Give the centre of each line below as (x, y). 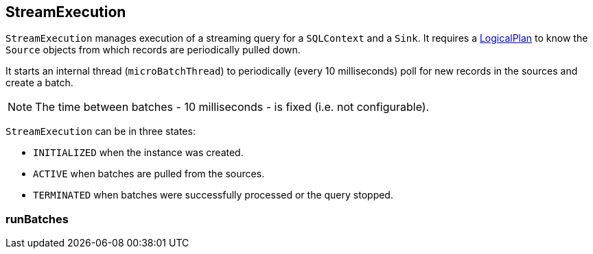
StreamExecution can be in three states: (101, 131)
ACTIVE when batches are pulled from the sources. (149, 174)
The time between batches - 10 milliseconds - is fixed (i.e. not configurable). (232, 107)
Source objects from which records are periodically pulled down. (153, 50)
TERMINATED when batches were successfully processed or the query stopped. (213, 195)
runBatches (37, 219)
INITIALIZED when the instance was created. (138, 153)
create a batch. (39, 83)
